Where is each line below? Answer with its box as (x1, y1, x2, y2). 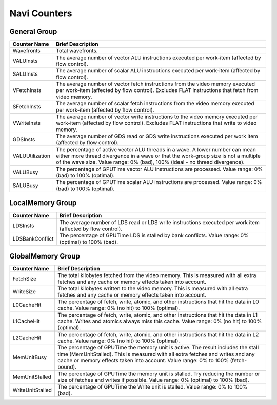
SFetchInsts (12, 103, 41, 111)
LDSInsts (12, 222, 34, 229)
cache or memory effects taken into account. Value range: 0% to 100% (57, 357, 229, 364)
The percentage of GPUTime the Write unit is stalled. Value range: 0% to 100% (57, 383, 248, 391)
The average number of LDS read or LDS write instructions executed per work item (59, 218, 260, 226)
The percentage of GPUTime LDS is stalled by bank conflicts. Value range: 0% (59, 232, 249, 239)
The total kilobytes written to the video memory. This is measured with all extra (57, 285, 248, 292)
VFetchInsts (12, 87, 42, 94)
